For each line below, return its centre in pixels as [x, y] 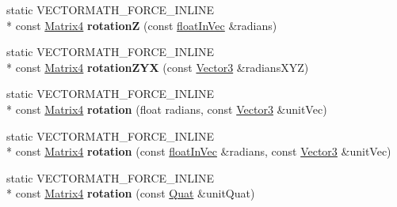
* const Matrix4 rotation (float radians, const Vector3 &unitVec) [167, 109]
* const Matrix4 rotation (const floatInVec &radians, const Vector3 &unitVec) [199, 151]
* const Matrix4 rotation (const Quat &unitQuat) [131, 193]
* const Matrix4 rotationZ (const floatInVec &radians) [142, 25]
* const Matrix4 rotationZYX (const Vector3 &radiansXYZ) [158, 67]
